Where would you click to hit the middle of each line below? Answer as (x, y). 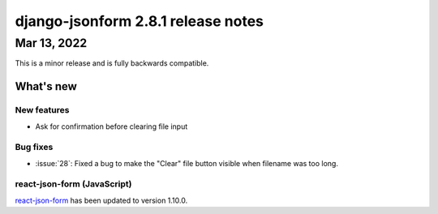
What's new (46, 86)
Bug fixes (34, 148)
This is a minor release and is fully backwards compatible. (112, 63)
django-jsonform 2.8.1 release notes (139, 21)
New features (42, 110)
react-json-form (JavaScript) (73, 184)
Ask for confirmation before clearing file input (112, 126)
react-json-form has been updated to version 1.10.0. (101, 200)
